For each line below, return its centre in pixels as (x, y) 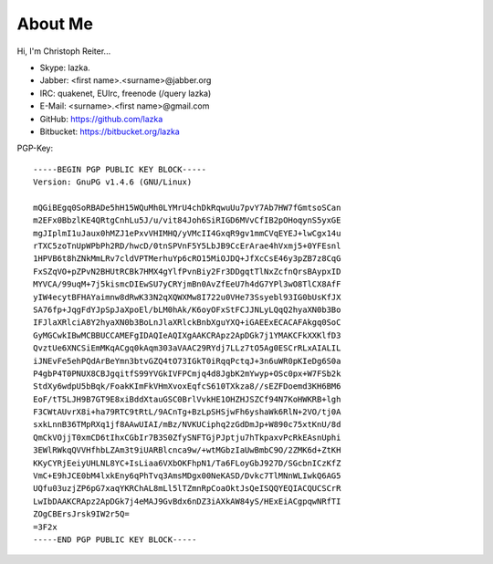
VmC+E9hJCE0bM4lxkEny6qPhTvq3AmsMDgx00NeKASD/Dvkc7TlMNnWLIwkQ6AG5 (187, 476)
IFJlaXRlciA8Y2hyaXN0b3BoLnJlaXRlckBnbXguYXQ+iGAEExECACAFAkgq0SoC (187, 323)
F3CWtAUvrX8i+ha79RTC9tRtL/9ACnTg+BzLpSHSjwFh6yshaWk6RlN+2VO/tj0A (187, 412)
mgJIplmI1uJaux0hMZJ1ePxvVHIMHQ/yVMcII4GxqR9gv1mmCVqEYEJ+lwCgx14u (187, 233)
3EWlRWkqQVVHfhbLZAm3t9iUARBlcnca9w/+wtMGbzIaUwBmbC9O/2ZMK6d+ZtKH (187, 450)
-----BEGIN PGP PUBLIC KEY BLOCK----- (120, 169)
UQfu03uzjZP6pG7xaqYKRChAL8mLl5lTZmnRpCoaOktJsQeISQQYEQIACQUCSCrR (187, 489)
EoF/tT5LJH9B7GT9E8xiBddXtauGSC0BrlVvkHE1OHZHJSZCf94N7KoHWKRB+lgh (187, 399)
